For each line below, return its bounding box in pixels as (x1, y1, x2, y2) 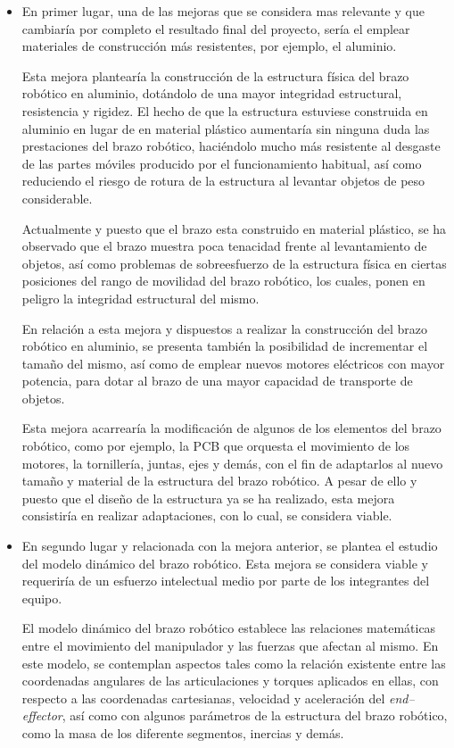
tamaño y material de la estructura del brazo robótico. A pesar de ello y (21, 471, 417, 490)
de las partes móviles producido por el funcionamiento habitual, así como (21, 154, 422, 172)
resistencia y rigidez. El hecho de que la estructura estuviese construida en (21, 101, 428, 120)
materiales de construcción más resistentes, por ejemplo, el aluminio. (21, 37, 397, 55)
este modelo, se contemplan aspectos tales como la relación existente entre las (21, 653, 446, 672)
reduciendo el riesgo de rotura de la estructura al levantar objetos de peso (21, 171, 425, 190)
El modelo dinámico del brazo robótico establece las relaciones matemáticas (21, 619, 436, 637)
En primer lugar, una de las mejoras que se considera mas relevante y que (21, 2, 425, 20)
